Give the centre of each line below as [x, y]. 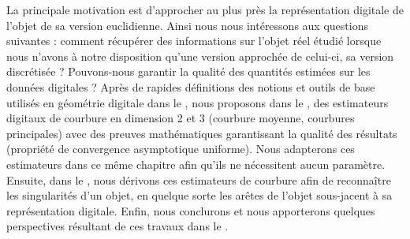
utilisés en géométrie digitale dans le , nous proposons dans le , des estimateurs [198, 102]
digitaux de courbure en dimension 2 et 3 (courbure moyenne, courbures [181, 118]
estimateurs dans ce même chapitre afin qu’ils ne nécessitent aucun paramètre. [196, 164]
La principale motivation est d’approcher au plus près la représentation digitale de [205, 9]
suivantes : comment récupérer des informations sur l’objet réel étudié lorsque [194, 41]
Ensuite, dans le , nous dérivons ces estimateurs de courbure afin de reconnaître [199, 179]
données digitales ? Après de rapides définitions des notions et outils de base [191, 86]
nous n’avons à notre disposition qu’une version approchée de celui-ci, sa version [200, 56]
